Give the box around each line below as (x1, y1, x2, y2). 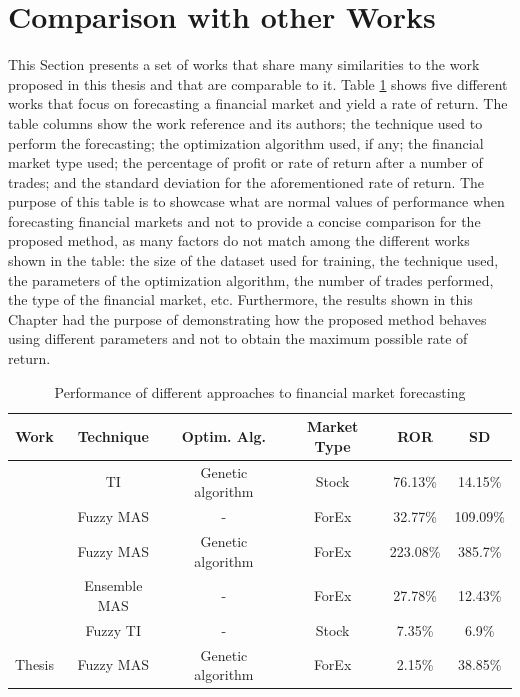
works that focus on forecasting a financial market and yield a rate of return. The (8, 93, 508, 114)
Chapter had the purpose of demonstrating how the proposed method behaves (8, 308, 487, 329)
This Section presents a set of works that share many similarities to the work (8, 54, 480, 75)
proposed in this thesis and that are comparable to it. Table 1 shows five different (8, 73, 508, 94)
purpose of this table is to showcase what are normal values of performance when (8, 191, 505, 212)
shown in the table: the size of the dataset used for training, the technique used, (8, 250, 499, 271)
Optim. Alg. (181, 426, 267, 447)
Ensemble (84, 575, 143, 596)
